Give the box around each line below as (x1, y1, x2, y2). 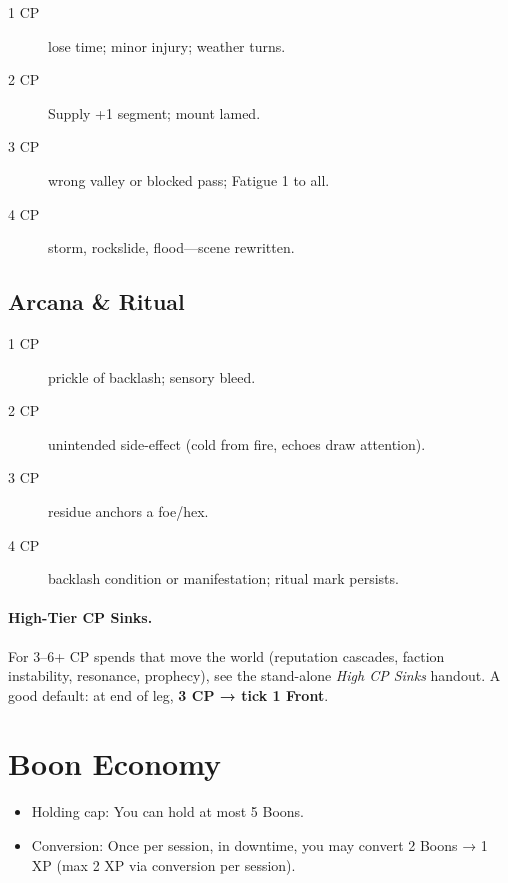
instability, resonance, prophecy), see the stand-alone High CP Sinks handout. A (8, 665, 501, 686)
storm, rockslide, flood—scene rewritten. (48, 237, 295, 258)
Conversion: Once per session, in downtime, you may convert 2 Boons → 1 (31, 835, 488, 855)
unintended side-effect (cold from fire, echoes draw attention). (48, 433, 426, 454)
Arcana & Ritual (8, 286, 185, 317)
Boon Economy (8, 743, 222, 784)
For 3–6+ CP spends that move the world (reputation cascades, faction (8, 645, 445, 666)
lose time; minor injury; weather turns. (48, 35, 286, 56)
